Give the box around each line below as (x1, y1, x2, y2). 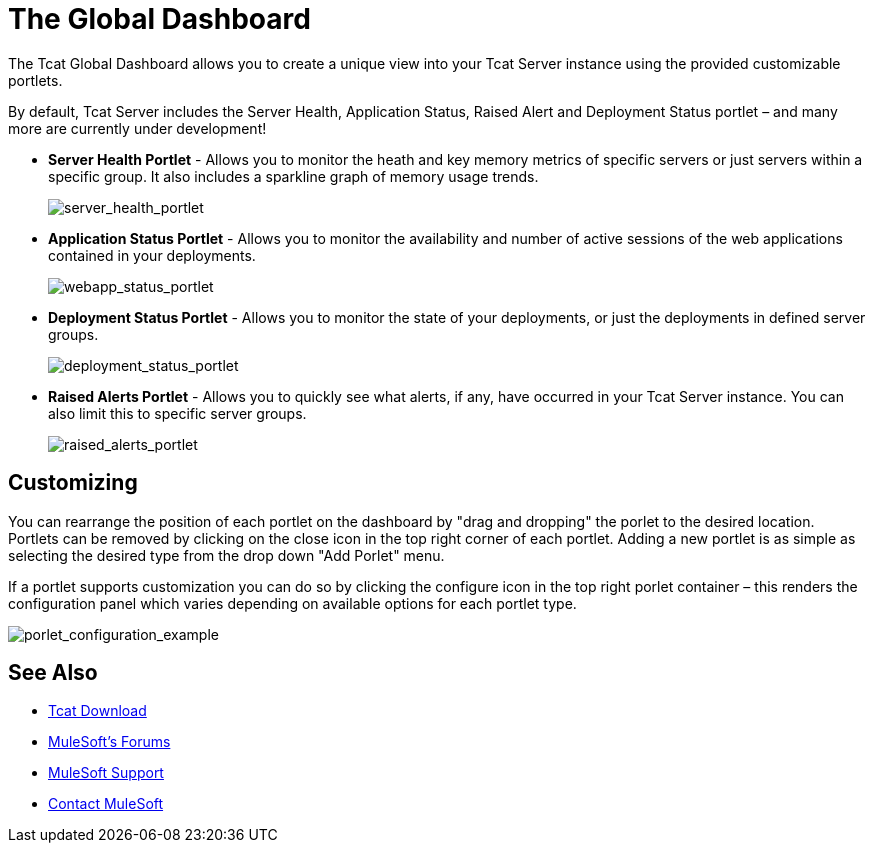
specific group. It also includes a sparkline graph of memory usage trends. (48, 167, 539, 185)
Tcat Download (48, 702, 147, 720)
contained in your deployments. (48, 246, 256, 264)
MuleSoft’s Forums (48, 733, 171, 751)
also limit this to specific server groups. (48, 404, 307, 422)
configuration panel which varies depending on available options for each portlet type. (8, 594, 577, 612)
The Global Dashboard (8, 2, 311, 36)
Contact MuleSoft (48, 795, 164, 813)
